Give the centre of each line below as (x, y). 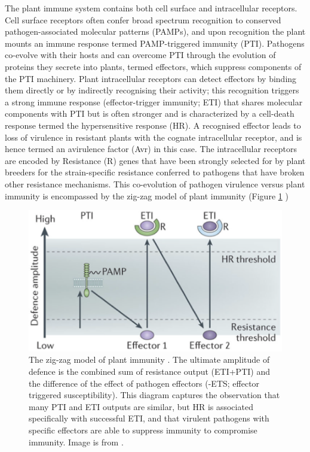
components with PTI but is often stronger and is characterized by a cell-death (150, 113)
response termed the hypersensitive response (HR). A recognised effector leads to (153, 125)
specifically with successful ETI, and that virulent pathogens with (149, 418)
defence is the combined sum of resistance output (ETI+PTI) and (149, 371)
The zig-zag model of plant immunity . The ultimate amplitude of (149, 360)
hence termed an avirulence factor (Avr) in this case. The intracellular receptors (151, 149)
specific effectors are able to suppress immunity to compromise (143, 430)
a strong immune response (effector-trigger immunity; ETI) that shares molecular (154, 101)
